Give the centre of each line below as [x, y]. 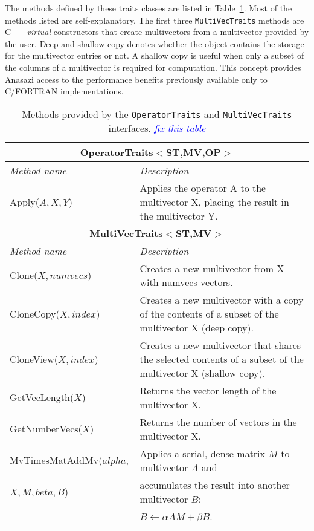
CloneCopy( [35, 313]
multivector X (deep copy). [197, 327]
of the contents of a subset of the [209, 313]
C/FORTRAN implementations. [64, 91]
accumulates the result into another [215, 484]
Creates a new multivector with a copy [222, 299]
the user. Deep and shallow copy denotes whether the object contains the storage [155, 43]
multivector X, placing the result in [214, 201]
